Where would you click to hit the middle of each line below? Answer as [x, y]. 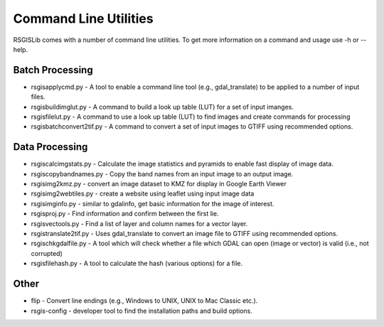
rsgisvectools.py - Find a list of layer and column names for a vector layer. [139, 223]
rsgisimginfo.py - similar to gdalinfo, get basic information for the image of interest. [153, 203]
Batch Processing [53, 70]
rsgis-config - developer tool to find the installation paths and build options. [142, 311]
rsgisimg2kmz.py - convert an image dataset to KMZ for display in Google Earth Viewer [159, 184]
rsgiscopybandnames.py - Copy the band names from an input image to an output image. [162, 173]
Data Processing [50, 147]
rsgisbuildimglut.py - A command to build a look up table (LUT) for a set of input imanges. [162, 107]
